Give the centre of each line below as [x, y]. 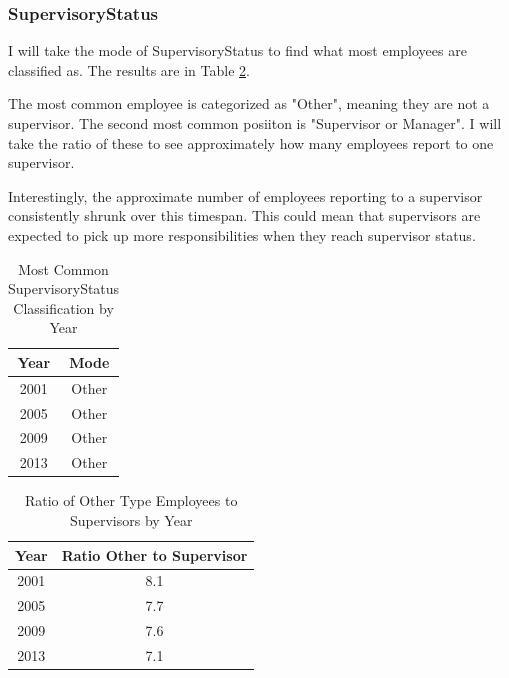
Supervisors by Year [131, 520]
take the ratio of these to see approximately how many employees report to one [251, 142]
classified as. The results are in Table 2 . [129, 69]
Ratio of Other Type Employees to [131, 500]
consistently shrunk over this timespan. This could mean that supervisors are [244, 215]
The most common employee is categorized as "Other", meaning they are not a [249, 103]
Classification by [63, 307]
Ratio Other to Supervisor [154, 554]
